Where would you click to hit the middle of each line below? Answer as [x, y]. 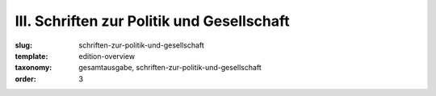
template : [31, 56]
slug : [23, 45]
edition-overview [107, 56]
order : [25, 79]
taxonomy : [34, 68]
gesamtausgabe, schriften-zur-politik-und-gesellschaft [170, 68]
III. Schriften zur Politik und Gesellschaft [152, 21]
